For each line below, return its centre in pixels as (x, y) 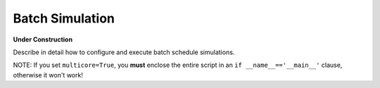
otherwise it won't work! (48, 75)
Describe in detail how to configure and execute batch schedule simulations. (124, 52)
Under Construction (43, 39)
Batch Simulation (64, 18)
